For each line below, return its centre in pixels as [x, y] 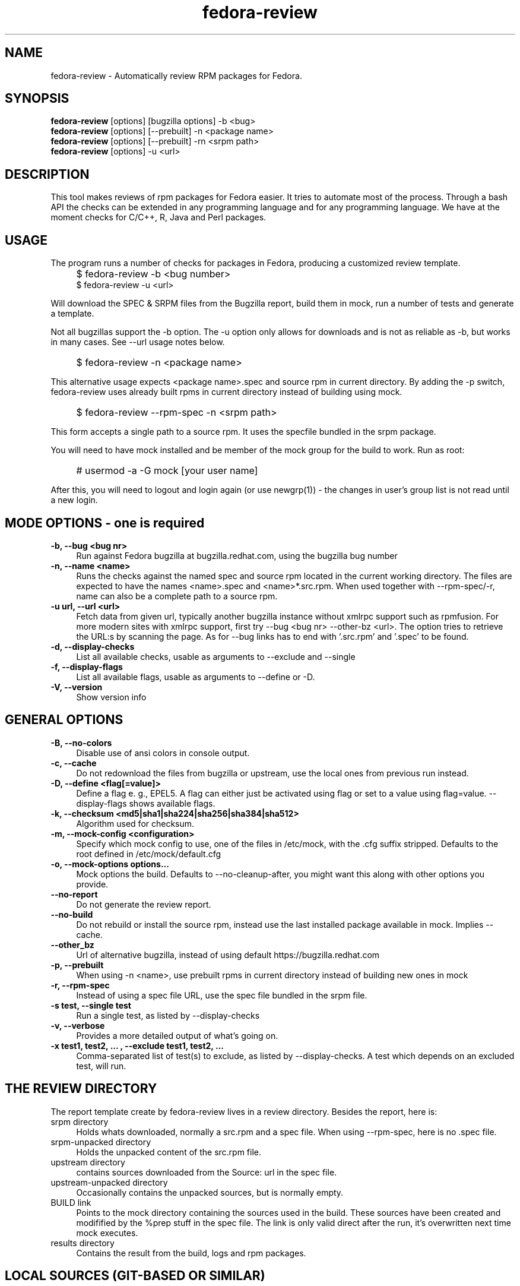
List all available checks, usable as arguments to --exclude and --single [216, 656]
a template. [72, 314]
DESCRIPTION [47, 174]
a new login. [74, 500]
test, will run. [101, 1066]
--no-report [74, 894]
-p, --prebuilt [77, 965]
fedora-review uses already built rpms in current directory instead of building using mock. [226, 392]
